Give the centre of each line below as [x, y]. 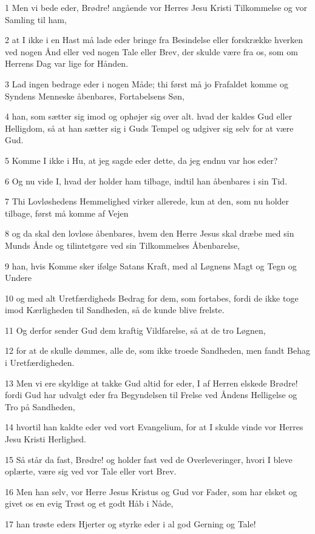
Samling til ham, [36, 19]
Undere [18, 278]
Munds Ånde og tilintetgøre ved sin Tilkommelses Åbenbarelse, [123, 245]
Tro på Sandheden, [40, 406]
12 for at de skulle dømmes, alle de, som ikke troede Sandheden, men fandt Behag [157, 350]
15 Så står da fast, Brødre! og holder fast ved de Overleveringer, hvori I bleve [149, 459]
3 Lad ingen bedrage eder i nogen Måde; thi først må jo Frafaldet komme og [147, 83]
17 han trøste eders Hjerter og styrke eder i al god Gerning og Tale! [130, 524]
